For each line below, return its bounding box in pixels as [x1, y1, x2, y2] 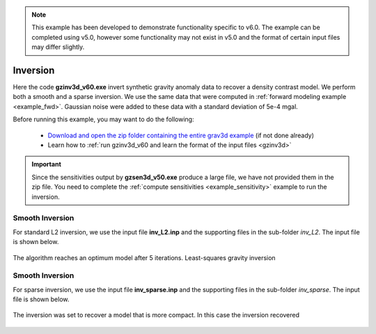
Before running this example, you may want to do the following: [13, 115, 194, 123]
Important [31, 160, 62, 169]
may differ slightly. [31, 43, 85, 52]
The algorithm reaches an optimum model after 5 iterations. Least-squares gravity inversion [13, 253, 276, 261]
